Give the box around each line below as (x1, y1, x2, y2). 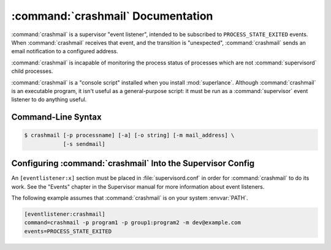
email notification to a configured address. (11, 48, 119, 55)
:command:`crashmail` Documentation (11, 9, 213, 23)
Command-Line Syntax (11, 112, 102, 123)
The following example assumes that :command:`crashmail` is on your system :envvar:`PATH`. (11, 194, 248, 202)
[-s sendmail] (63, 140, 105, 147)
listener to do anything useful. (11, 96, 87, 104)
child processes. (11, 67, 53, 75)
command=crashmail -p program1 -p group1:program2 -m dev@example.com (24, 219, 242, 226)
